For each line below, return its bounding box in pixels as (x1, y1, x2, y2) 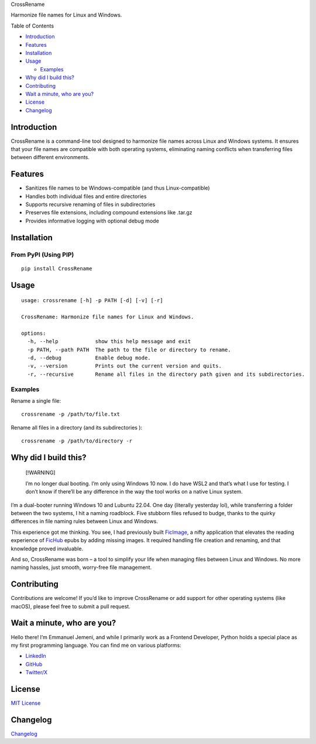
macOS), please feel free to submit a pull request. (11, 603, 131, 610)
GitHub (25, 660, 43, 667)
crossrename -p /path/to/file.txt (21, 411, 120, 418)
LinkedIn (25, 653, 46, 660)
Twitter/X (25, 669, 48, 676)
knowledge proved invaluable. (11, 545, 84, 552)
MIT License (11, 700, 41, 707)
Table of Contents (11, 22, 54, 29)
